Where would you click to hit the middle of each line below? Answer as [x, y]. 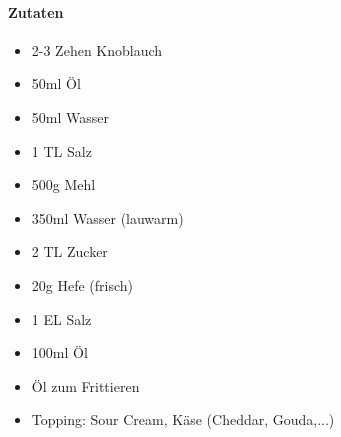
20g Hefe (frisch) [82, 284]
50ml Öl [56, 83]
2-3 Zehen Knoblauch [97, 49]
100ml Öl [59, 352]
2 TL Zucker [69, 251]
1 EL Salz [61, 318]
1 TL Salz [61, 150]
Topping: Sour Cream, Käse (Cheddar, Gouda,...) [183, 419]
